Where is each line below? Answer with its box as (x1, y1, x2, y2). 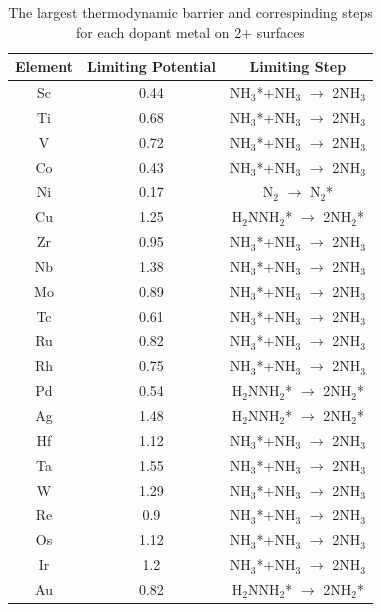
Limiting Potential (86, 56, 216, 77)
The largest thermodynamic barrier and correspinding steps (8, 2, 373, 22)
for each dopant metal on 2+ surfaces (76, 21, 305, 42)
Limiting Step (249, 56, 347, 77)
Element (15, 56, 73, 77)
